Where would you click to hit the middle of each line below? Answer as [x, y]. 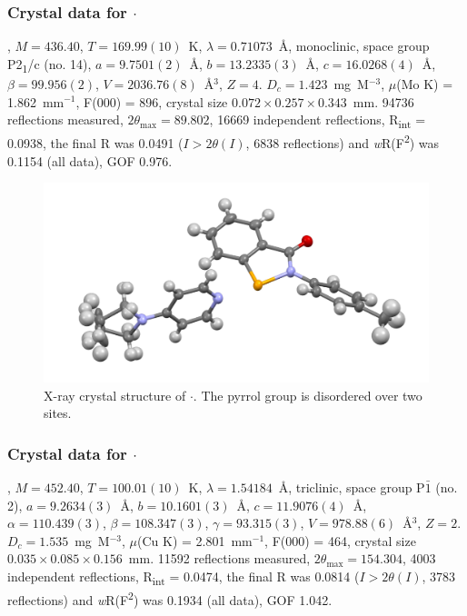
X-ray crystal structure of [115, 395]
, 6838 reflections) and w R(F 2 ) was [343, 141]
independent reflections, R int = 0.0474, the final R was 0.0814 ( [184, 577]
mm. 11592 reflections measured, [219, 558]
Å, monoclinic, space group [354, 46]
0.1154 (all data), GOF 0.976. [90, 160]
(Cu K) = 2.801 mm [195, 540]
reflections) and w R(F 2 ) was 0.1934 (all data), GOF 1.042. [170, 598]
